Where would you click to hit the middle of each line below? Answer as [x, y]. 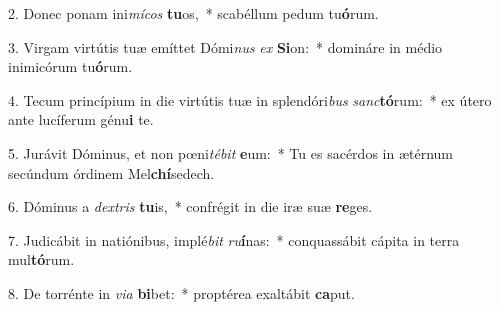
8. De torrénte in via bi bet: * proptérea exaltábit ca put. [181, 292]
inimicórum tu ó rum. [70, 66]
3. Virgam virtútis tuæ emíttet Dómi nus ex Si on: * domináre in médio [225, 46]
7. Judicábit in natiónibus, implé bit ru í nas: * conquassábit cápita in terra [234, 239]
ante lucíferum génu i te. [81, 119]
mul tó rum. [41, 259]
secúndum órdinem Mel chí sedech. [111, 172]
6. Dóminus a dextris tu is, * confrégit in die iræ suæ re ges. [190, 206]
